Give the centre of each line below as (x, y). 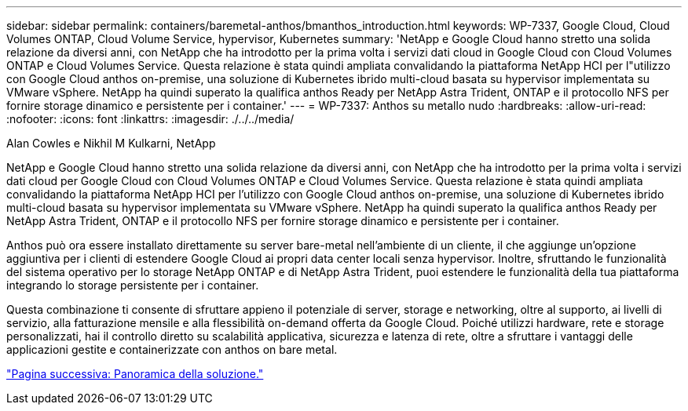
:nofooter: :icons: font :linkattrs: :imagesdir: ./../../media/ (150, 119)
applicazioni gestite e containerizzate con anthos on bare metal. (172, 349)
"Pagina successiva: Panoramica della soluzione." (135, 374)
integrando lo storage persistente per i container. (133, 285)
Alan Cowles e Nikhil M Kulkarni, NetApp (111, 143)
